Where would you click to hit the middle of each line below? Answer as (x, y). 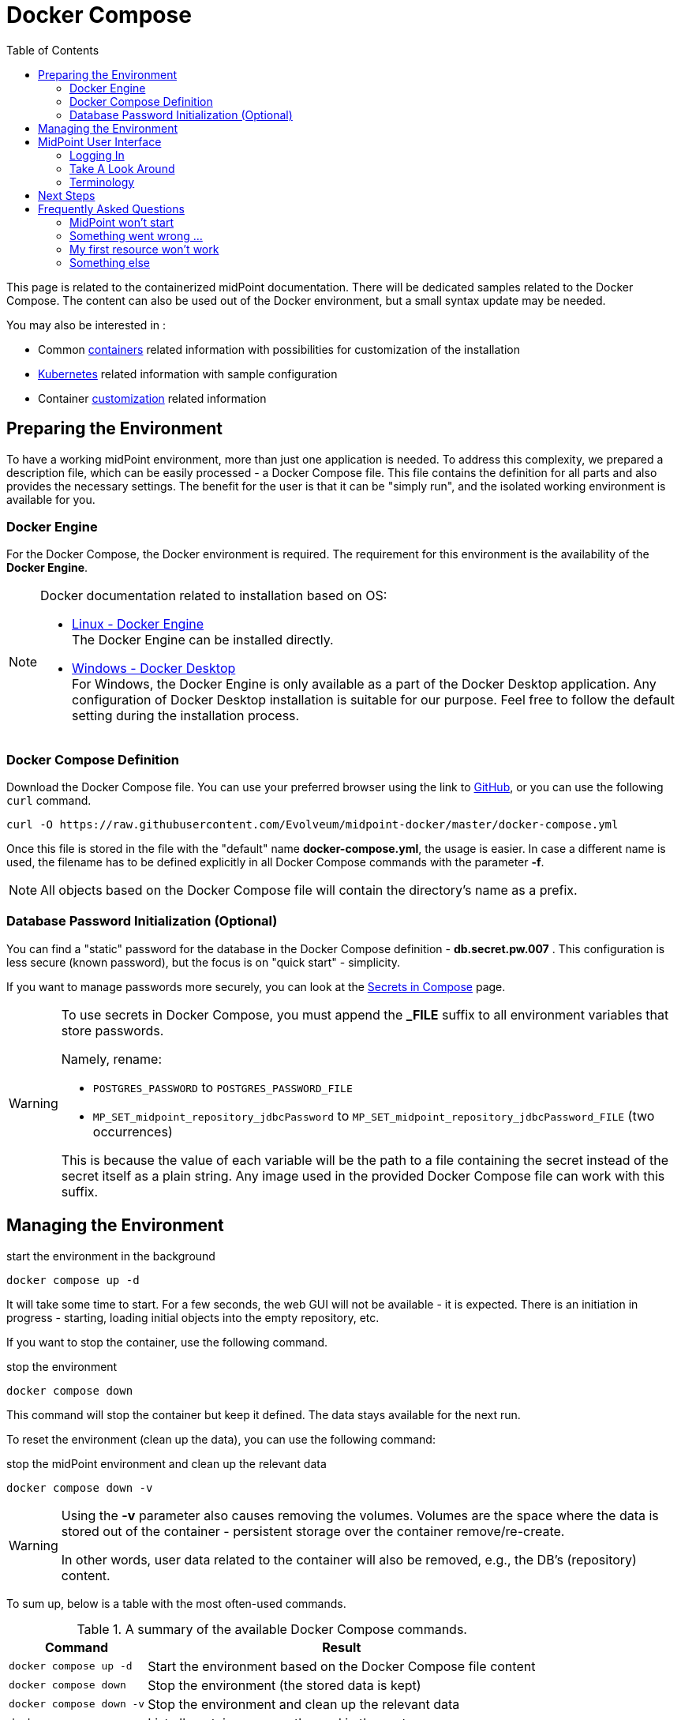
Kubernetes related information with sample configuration (188, 374)
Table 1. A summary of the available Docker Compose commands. (272, 1629)
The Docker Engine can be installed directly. (203, 640)
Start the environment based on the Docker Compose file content (342, 1666)
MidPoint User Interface (100, 141)
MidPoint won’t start (122, 222)
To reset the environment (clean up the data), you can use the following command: (221, 1439)
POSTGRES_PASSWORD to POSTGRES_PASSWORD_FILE (223, 1087)
